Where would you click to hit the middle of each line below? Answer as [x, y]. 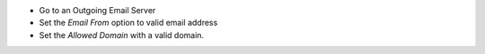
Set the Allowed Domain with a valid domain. [122, 35]
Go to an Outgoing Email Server [97, 10]
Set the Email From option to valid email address [128, 23]
